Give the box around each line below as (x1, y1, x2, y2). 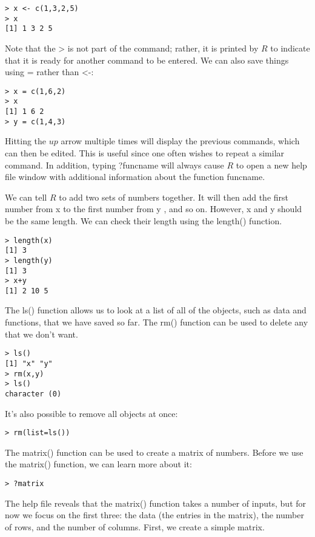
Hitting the (5, 135, 47, 147)
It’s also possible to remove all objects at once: (5, 407, 178, 419)
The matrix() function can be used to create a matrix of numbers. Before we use (5, 445, 303, 458)
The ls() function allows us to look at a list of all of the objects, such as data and (5, 304, 307, 316)
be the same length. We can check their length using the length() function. (5, 214, 282, 227)
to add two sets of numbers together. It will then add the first (59, 190, 288, 203)
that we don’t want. (5, 327, 78, 340)
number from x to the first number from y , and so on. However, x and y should (5, 202, 302, 215)
